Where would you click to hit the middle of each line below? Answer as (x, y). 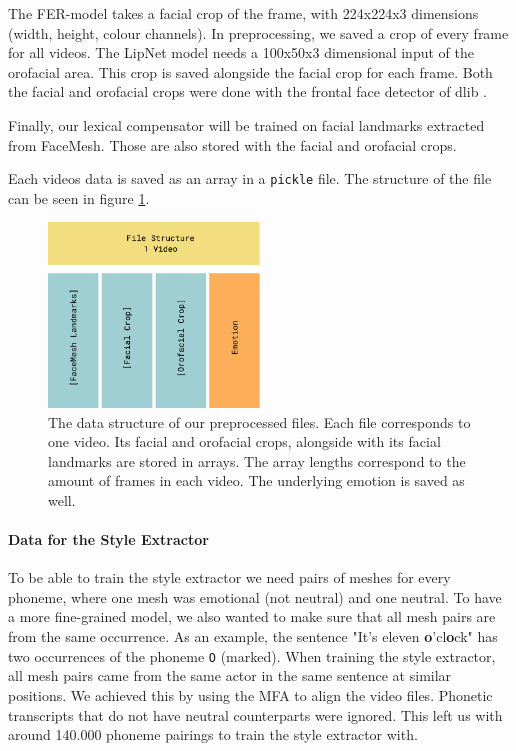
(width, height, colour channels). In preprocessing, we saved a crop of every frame (258, 32)
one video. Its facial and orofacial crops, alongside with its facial (244, 441)
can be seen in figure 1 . (79, 197)
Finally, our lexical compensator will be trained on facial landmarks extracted (246, 124)
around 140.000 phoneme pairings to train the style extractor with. (213, 734)
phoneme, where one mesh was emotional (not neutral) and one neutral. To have (255, 596)
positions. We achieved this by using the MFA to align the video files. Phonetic (250, 694)
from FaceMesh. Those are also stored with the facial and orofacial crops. (232, 144)
